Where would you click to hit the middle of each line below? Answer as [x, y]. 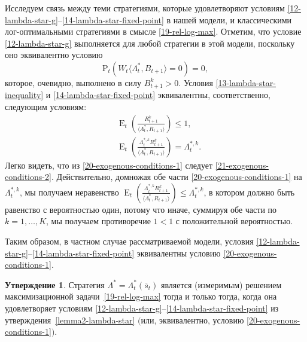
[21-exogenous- [242, 165]
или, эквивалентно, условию [192, 320]
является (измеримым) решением [221, 284]
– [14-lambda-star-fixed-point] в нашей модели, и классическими [175, 19]
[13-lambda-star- [246, 82]
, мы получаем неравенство [69, 192]
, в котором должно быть [249, 192]
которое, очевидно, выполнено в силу [73, 82]
